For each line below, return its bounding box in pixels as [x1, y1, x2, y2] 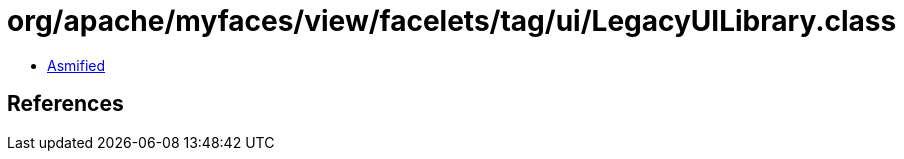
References [7, 91, 124, 117]
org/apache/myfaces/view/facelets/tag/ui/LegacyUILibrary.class [7, 4, 897, 38]
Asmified [47, 56, 106, 74]
